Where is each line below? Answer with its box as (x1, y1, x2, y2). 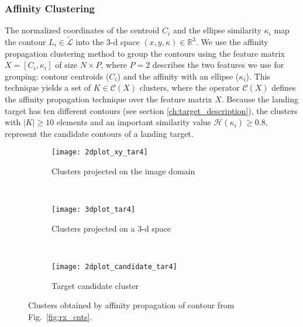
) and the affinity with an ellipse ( (117, 70, 239, 82)
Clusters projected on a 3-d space (51, 222, 171, 234)
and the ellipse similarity (173, 24, 261, 36)
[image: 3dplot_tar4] (51, 205, 136, 214)
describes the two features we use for (152, 58, 284, 71)
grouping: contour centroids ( (5, 70, 109, 82)
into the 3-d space (75, 36, 140, 48)
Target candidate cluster (51, 279, 139, 291)
